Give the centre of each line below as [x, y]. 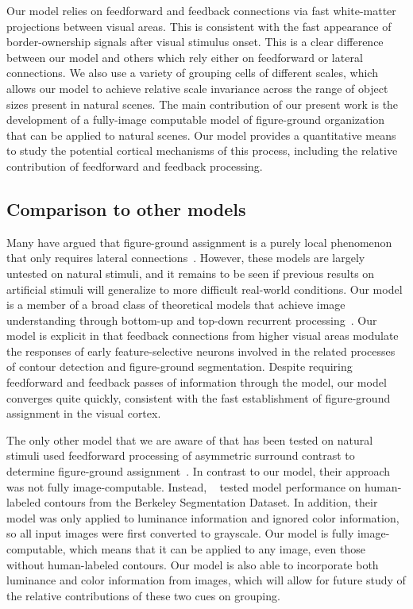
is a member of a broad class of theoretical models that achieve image [176, 304]
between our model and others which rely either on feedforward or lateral [185, 57]
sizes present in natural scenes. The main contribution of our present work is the [203, 104]
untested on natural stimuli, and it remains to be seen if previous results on [191, 273]
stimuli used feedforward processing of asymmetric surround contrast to [181, 455]
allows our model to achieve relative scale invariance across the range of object [197, 88]
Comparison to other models [126, 208]
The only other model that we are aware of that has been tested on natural [190, 439]
